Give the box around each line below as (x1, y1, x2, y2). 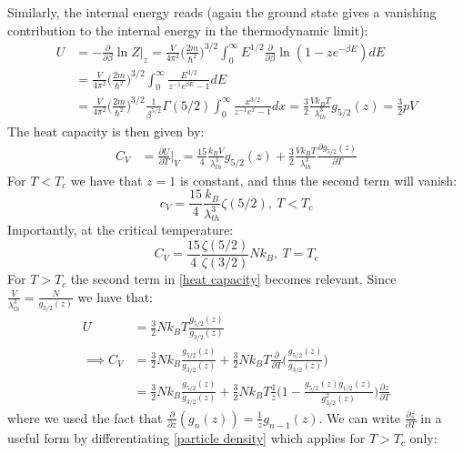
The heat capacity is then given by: (7, 121, 205, 140)
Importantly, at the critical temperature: (7, 220, 234, 239)
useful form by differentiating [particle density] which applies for (7, 428, 366, 447)
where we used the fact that (7, 408, 163, 427)
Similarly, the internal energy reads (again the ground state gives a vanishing (7, 3, 437, 21)
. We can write (318, 408, 401, 427)
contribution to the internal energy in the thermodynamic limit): (7, 20, 368, 39)
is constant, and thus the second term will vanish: (179, 170, 458, 189)
